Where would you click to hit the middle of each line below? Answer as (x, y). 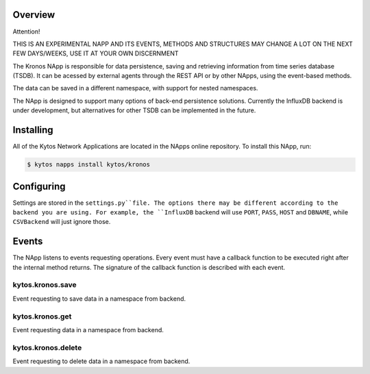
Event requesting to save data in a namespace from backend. (99, 299)
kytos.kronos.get (42, 316)
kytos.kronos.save (45, 285)
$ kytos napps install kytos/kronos (89, 165)
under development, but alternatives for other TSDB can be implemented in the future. (134, 110)
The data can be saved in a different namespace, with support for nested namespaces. (135, 88)
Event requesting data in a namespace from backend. (88, 330)
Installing (33, 130)
